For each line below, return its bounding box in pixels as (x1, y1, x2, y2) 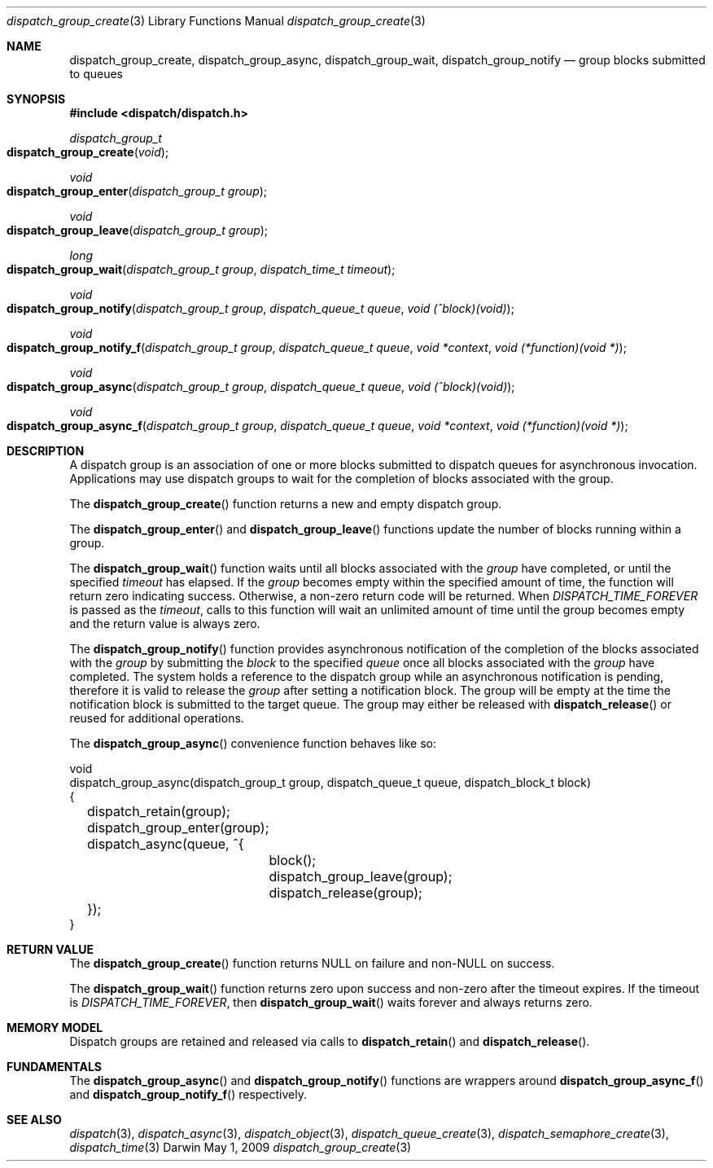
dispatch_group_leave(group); (269, 868, 453, 885)
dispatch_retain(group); (86, 803, 230, 819)
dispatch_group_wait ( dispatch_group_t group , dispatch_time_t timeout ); (7, 262, 396, 276)
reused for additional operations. (69, 711, 244, 725)
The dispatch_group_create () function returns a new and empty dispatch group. (69, 497, 502, 511)
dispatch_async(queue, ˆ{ (86, 836, 244, 852)
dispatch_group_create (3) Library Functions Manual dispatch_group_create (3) (7, 14, 426, 28)
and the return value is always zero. (69, 617, 260, 630)
